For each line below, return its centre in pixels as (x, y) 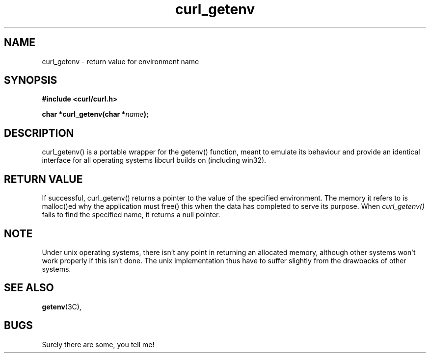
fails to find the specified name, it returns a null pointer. (131, 215)
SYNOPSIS (31, 80)
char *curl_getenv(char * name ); (95, 114)
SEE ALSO (29, 288)
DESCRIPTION (39, 133)
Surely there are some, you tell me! (98, 344)
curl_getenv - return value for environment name (121, 61)
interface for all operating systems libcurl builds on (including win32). (154, 160)
